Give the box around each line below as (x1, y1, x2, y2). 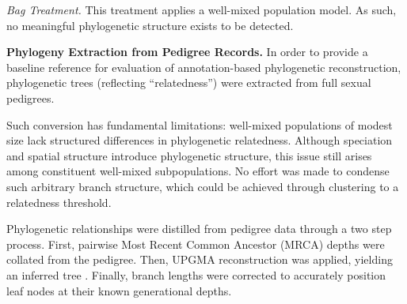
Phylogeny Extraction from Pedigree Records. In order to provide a (6, 43, 368, 60)
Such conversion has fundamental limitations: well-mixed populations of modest (6, 116, 393, 133)
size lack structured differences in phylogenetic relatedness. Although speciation (6, 132, 393, 148)
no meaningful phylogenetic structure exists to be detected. (6, 17, 294, 33)
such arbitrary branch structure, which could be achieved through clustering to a (6, 178, 399, 194)
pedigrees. (6, 89, 55, 106)
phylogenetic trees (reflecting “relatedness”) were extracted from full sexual (6, 74, 371, 91)
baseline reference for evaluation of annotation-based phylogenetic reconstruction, (6, 58, 401, 75)
